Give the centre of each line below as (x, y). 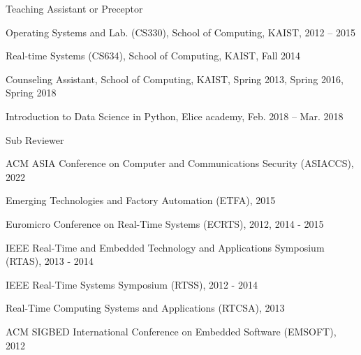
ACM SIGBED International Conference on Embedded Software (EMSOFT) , (171, 331)
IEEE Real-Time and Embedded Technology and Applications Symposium (165, 247)
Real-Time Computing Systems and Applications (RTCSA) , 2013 (145, 308)
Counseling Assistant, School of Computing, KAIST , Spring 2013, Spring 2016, (175, 79)
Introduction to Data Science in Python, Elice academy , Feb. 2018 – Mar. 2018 (175, 116)
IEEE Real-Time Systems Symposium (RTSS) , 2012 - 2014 (132, 284)
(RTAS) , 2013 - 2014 (50, 261)
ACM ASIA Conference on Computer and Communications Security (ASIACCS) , (180, 163)
